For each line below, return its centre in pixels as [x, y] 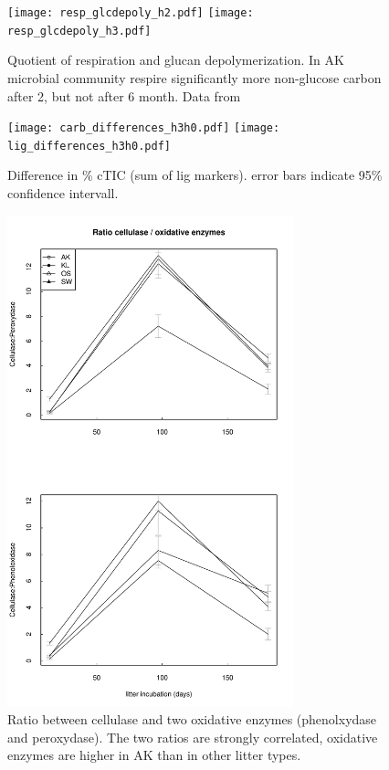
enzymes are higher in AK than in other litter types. [154, 755]
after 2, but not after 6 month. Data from [124, 95]
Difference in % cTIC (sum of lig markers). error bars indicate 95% [195, 175]
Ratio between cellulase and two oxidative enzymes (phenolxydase [192, 719]
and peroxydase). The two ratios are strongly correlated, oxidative [193, 737]
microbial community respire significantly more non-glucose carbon [194, 77]
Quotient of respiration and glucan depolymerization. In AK [176, 60]
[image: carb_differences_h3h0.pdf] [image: [144, 128]
